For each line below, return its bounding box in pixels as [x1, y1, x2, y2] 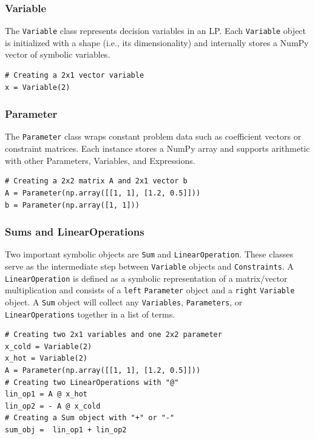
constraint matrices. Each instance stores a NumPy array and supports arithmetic [5, 142, 310, 155]
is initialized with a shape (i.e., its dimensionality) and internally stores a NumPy [5, 36, 309, 49]
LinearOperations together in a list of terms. [5, 307, 175, 320]
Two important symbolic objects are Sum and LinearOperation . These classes [5, 248, 294, 260]
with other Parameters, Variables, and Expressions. [5, 154, 195, 166]
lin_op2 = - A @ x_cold [5, 401, 101, 410]
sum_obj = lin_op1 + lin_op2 [5, 426, 127, 434]
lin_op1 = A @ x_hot [5, 390, 88, 399]
